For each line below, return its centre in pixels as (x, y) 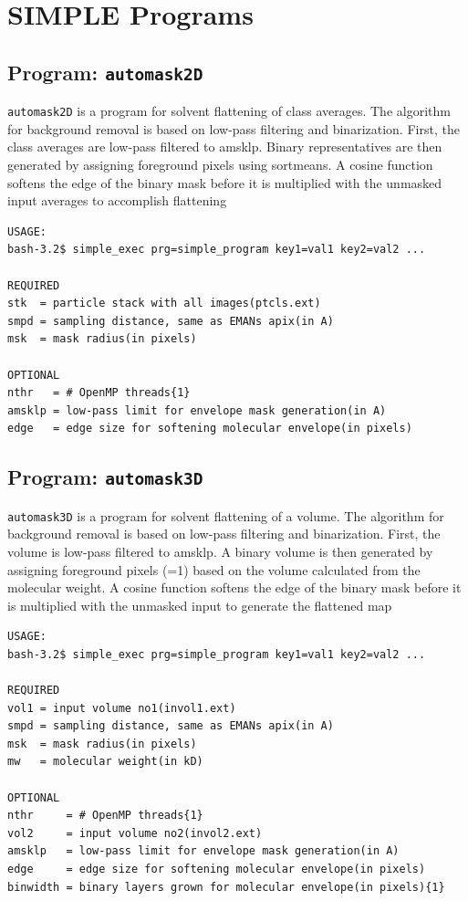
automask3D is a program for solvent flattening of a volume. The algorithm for (226, 515)
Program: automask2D (105, 72)
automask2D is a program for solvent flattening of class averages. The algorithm (229, 111)
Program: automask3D (105, 477)
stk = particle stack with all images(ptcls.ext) (164, 304)
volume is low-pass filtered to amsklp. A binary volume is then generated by (220, 551)
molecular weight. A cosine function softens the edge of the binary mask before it (234, 587)
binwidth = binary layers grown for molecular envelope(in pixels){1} (226, 887)
